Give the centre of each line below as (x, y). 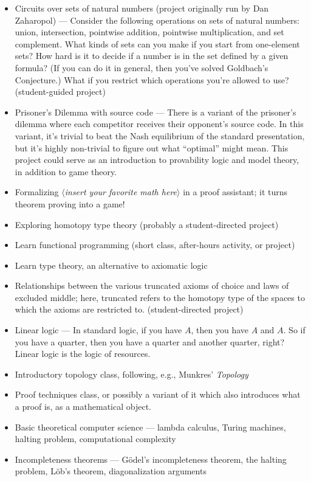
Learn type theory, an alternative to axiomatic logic (111, 265)
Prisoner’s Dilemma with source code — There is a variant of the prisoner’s (155, 112)
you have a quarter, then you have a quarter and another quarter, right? (150, 341)
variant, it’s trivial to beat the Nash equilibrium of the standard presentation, (160, 135)
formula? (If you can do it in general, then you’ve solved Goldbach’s (142, 67)
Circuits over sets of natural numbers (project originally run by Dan (142, 8)
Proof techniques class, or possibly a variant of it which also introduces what (158, 394)
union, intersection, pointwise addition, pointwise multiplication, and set (149, 32)
